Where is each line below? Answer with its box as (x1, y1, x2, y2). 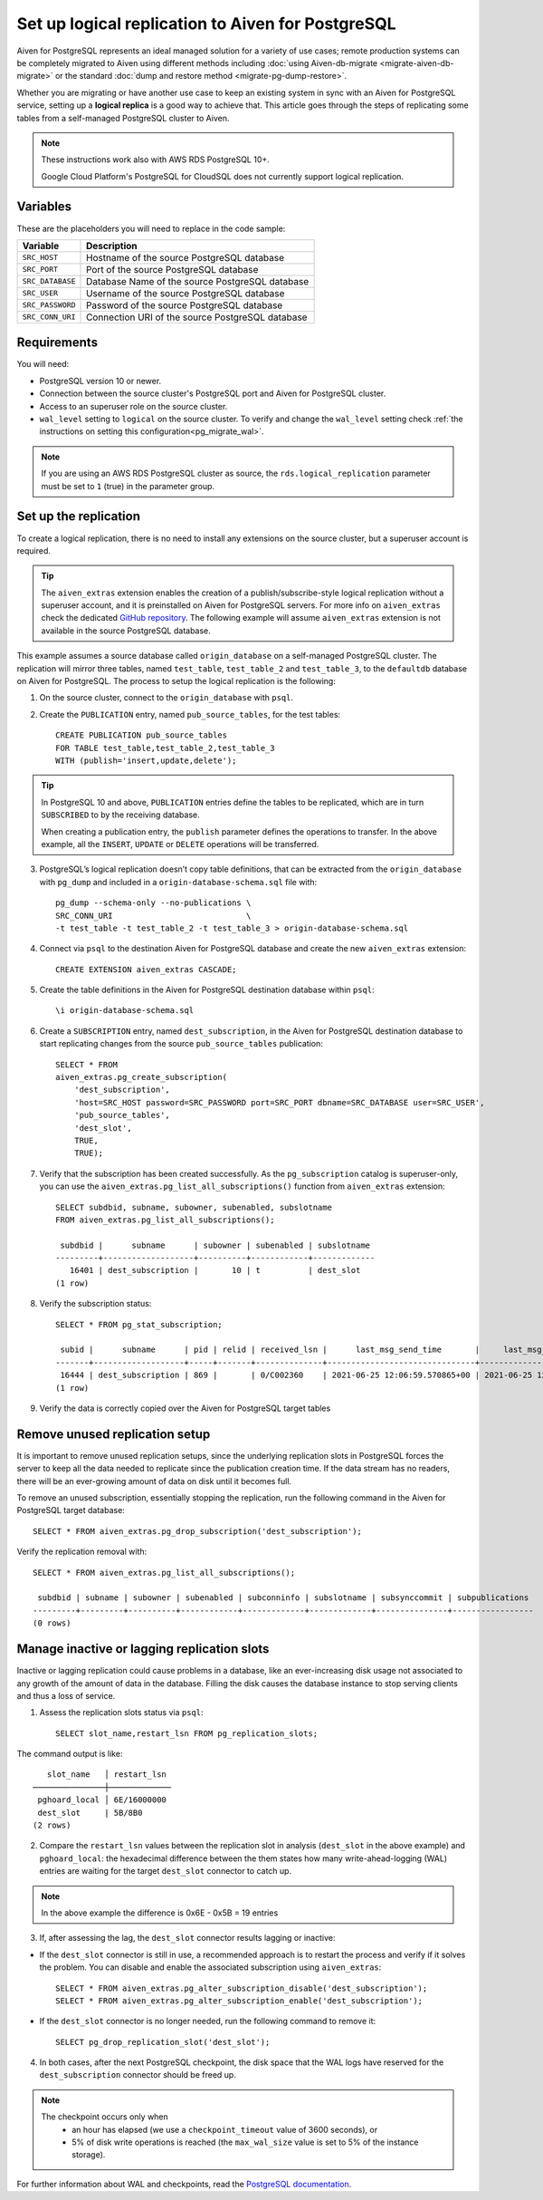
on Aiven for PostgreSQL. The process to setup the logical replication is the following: (16, 676, 337, 687)
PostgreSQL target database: (16, 1505, 126, 1516)
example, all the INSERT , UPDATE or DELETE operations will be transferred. (41, 838, 319, 849)
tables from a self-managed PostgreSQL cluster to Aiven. (16, 112, 230, 123)
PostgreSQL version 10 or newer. (39, 375, 162, 386)
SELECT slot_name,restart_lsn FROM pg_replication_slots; (55, 1728, 319, 1739)
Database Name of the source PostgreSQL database (86, 275, 310, 287)
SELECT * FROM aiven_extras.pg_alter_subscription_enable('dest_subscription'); (55, 1995, 424, 2006)
